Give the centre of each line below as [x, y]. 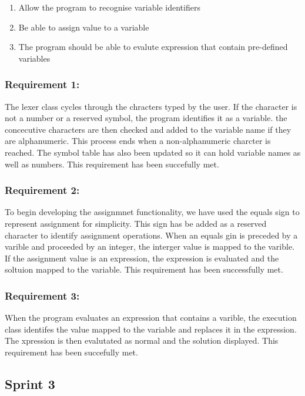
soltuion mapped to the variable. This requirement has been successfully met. [144, 269]
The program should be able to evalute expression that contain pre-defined [153, 47]
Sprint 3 [30, 383]
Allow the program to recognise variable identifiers [109, 7]
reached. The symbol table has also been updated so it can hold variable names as [153, 152]
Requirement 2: [42, 190]
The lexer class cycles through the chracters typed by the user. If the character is [151, 106]
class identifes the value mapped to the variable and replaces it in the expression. [151, 329]
